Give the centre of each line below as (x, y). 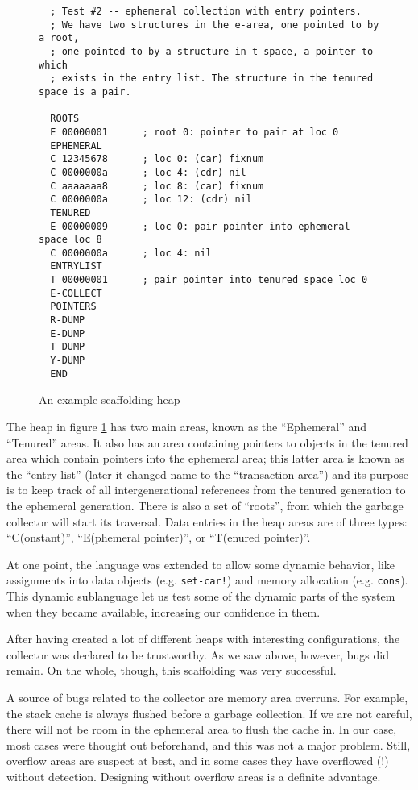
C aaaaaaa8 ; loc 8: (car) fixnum (157, 186)
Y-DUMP (68, 361)
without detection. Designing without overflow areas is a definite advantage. (194, 776)
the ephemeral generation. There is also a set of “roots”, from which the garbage (205, 505)
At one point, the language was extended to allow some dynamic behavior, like (201, 564)
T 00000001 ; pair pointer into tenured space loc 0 (209, 280)
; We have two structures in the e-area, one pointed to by (215, 25)
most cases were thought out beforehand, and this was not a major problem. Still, (209, 744)
